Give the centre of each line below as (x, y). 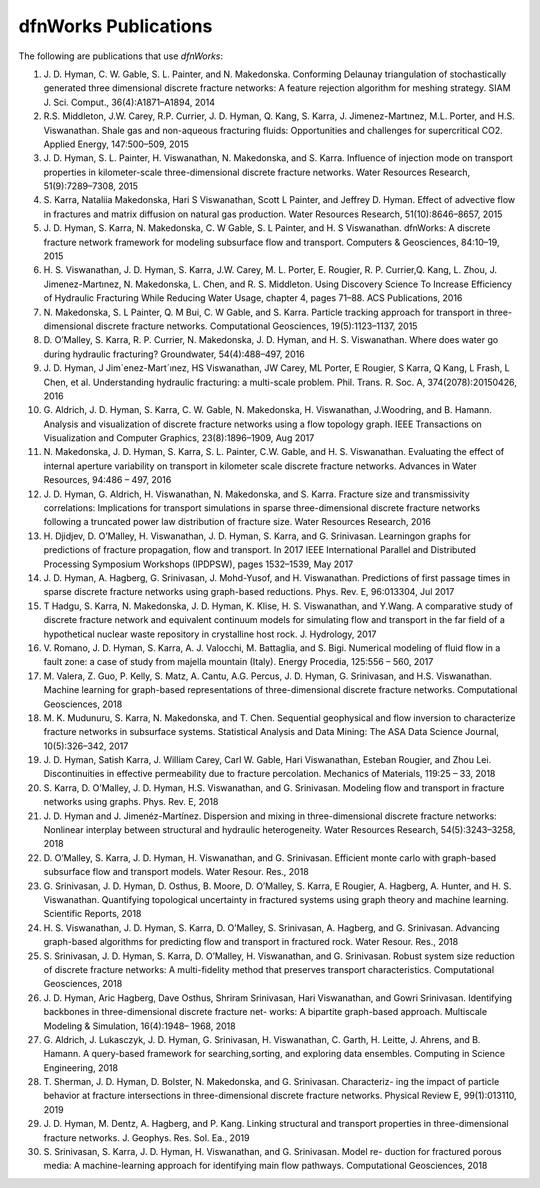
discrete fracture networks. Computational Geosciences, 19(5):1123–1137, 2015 (256, 326)
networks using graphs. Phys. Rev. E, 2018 (131, 802)
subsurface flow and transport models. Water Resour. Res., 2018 (176, 872)
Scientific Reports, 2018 (92, 914)
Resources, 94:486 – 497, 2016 (107, 480)
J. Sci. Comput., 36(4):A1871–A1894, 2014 (129, 102)
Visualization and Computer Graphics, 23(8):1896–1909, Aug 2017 (179, 438)
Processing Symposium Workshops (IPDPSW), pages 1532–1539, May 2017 (198, 564)
